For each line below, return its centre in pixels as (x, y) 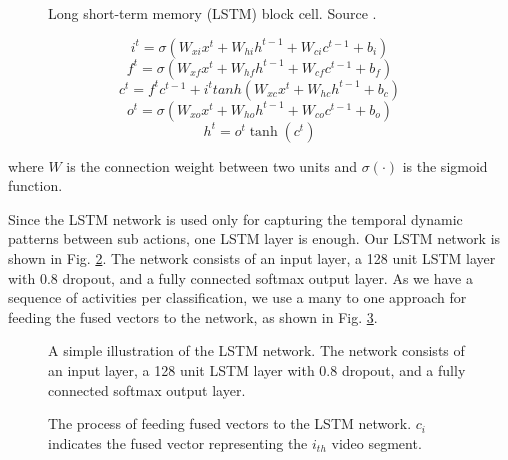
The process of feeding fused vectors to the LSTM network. (230, 423)
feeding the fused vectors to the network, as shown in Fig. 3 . (193, 316)
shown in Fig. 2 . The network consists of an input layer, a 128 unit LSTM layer (252, 257)
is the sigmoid (445, 165)
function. (35, 185)
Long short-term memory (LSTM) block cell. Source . (212, 13)
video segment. (376, 442)
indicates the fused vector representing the (178, 442)
